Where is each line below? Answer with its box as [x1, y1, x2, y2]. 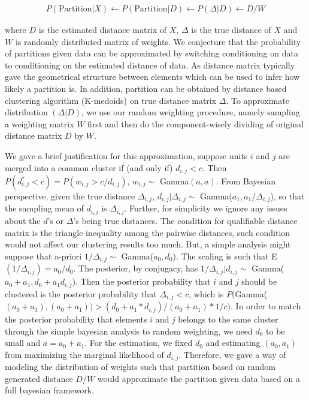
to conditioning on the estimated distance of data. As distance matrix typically [5, 58, 295, 71]
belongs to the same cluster [178, 313, 278, 326]
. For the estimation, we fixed [84, 336, 193, 349]
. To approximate [226, 94, 289, 106]
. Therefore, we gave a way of [178, 348, 286, 360]
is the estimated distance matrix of [38, 23, 167, 36]
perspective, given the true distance [5, 190, 135, 202]
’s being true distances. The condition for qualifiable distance [73, 214, 298, 226]
